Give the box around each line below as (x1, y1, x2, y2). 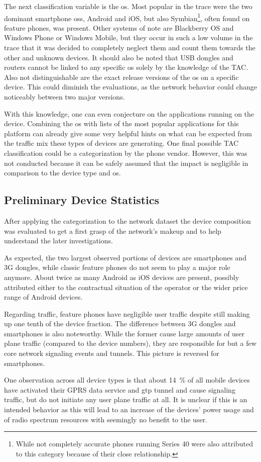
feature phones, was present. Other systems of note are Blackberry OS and (4, 22, 234, 33)
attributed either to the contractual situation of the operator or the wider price (4, 282, 248, 292)
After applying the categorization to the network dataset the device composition (4, 215, 251, 226)
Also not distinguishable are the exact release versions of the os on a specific (4, 71, 239, 82)
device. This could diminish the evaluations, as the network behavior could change (4, 81, 257, 92)
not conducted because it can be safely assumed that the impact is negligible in (4, 157, 248, 168)
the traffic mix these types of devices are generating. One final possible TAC (4, 138, 239, 148)
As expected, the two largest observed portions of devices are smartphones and (4, 252, 246, 262)
